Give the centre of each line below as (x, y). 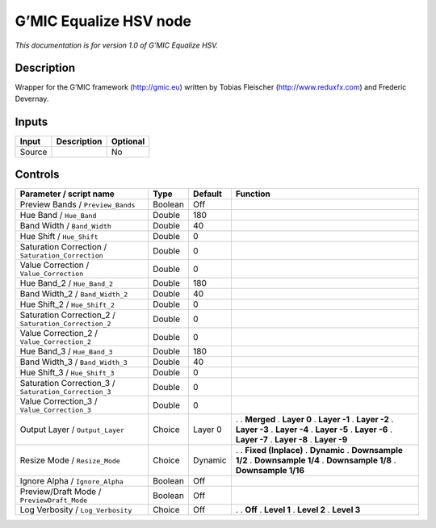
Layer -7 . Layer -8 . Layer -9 (291, 440)
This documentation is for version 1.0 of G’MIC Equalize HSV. (116, 45)
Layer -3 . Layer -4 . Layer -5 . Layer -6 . (314, 430)
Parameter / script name (67, 194)
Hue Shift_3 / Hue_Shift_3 (67, 373)
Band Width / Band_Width (66, 226)
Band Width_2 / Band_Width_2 (74, 294)
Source (34, 152)
